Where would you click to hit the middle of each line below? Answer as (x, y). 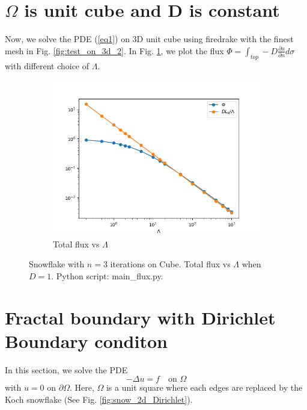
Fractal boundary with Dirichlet (140, 317)
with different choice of (47, 65)
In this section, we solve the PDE (66, 369)
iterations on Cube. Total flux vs (170, 264)
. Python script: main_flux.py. (107, 275)
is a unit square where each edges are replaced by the (204, 387)
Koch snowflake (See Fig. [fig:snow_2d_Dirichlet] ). (99, 399)
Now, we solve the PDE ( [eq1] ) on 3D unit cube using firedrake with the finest (149, 39)
